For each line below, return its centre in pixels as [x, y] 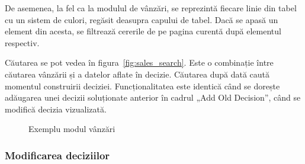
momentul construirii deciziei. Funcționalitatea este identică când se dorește [142, 86]
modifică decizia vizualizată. [56, 109]
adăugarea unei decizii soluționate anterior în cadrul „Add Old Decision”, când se [153, 97]
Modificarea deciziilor [57, 155]
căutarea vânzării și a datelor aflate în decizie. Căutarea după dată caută [137, 74]
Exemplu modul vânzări [72, 129]
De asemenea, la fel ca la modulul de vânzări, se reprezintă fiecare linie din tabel [151, 8]
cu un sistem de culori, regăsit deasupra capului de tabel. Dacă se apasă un [142, 19]
